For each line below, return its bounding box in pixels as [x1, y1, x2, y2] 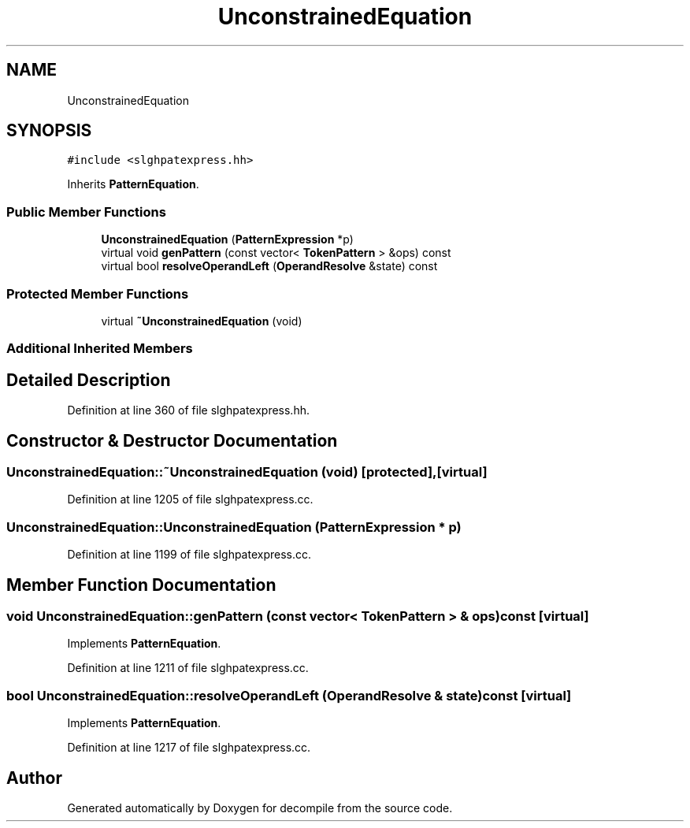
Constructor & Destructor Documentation [6, 430, 338, 451]
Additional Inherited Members [6, 340, 193, 357]
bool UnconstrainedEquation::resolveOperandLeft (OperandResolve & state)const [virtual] [6, 687, 572, 704]
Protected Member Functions [6, 285, 189, 302]
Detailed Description [6, 369, 171, 390]
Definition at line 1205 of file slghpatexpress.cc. [67, 492, 313, 507]
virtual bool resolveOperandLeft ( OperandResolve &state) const [101, 259, 438, 273]
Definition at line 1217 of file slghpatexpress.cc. [67, 741, 311, 755]
